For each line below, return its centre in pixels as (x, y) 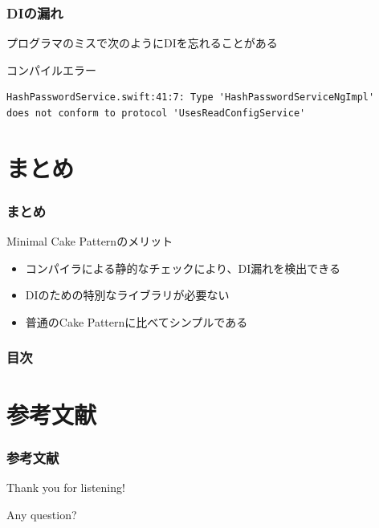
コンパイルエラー (51, 69)
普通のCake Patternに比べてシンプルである (137, 321)
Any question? (42, 514)
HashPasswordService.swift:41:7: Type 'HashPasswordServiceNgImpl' (191, 97)
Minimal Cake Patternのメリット (90, 241)
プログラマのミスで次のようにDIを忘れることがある (142, 43)
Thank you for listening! (66, 487)
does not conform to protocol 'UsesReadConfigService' (156, 113)
